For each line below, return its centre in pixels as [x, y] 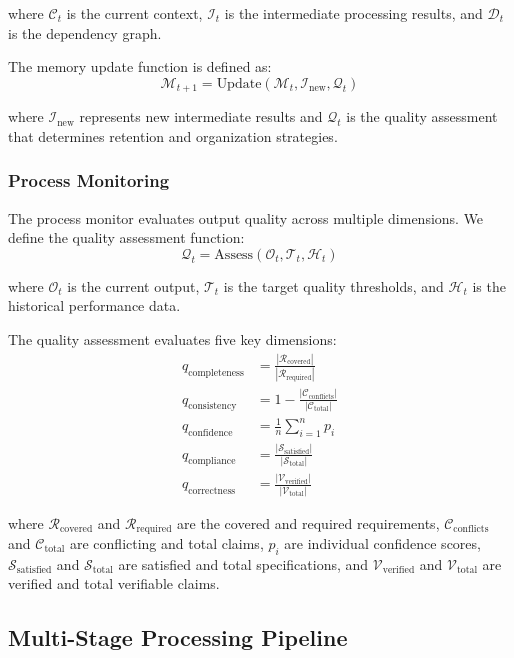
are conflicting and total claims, [166, 543]
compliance [212, 461]
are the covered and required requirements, [308, 522]
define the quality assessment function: [126, 237]
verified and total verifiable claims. [114, 583]
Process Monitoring [89, 180]
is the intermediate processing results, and [353, 13]
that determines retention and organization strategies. [173, 135]
